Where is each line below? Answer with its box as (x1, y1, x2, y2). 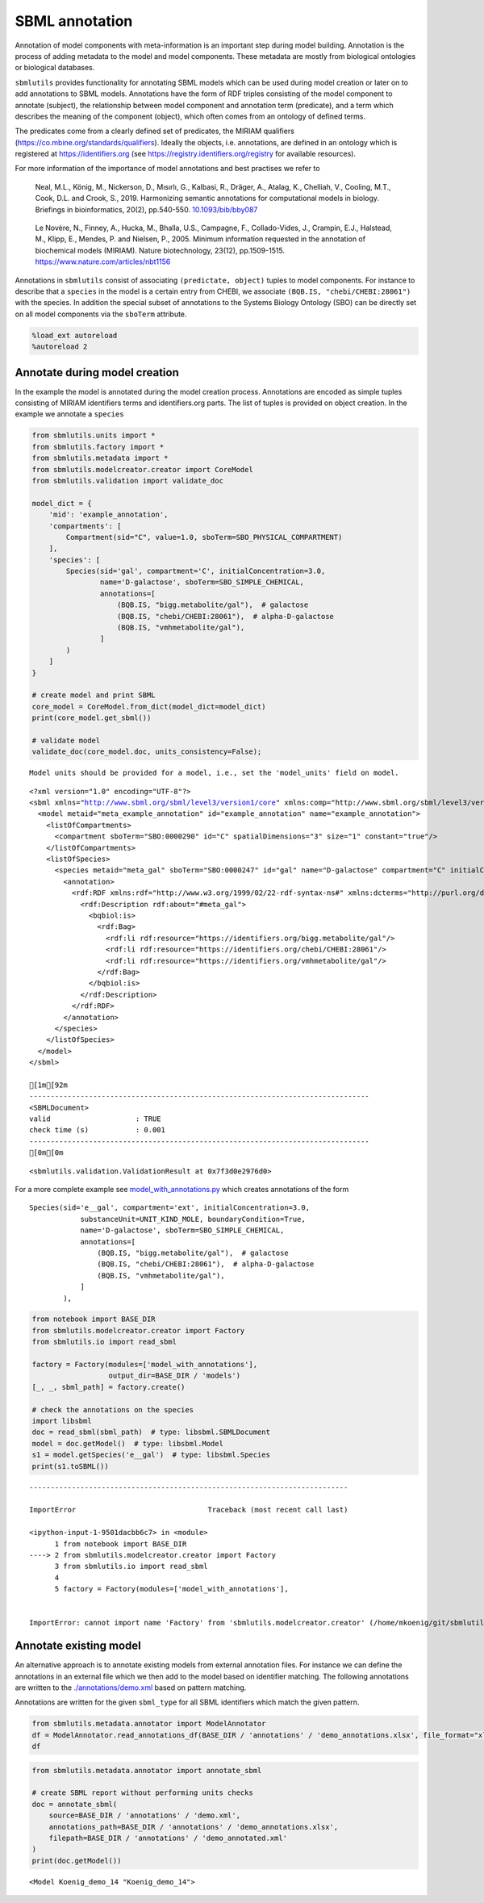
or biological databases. (15, 63, 95, 73)
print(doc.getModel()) (31, 1856, 122, 1865)
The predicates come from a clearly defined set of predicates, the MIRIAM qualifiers (15, 126, 294, 136)
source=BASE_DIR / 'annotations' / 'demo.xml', (48, 1811, 241, 1820)
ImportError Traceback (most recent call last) (29, 1505, 348, 1515)
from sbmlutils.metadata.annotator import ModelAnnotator (31, 1719, 266, 1729)
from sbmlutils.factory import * (31, 442, 165, 451)
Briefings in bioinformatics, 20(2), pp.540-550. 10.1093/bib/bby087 (35, 204, 258, 214)
